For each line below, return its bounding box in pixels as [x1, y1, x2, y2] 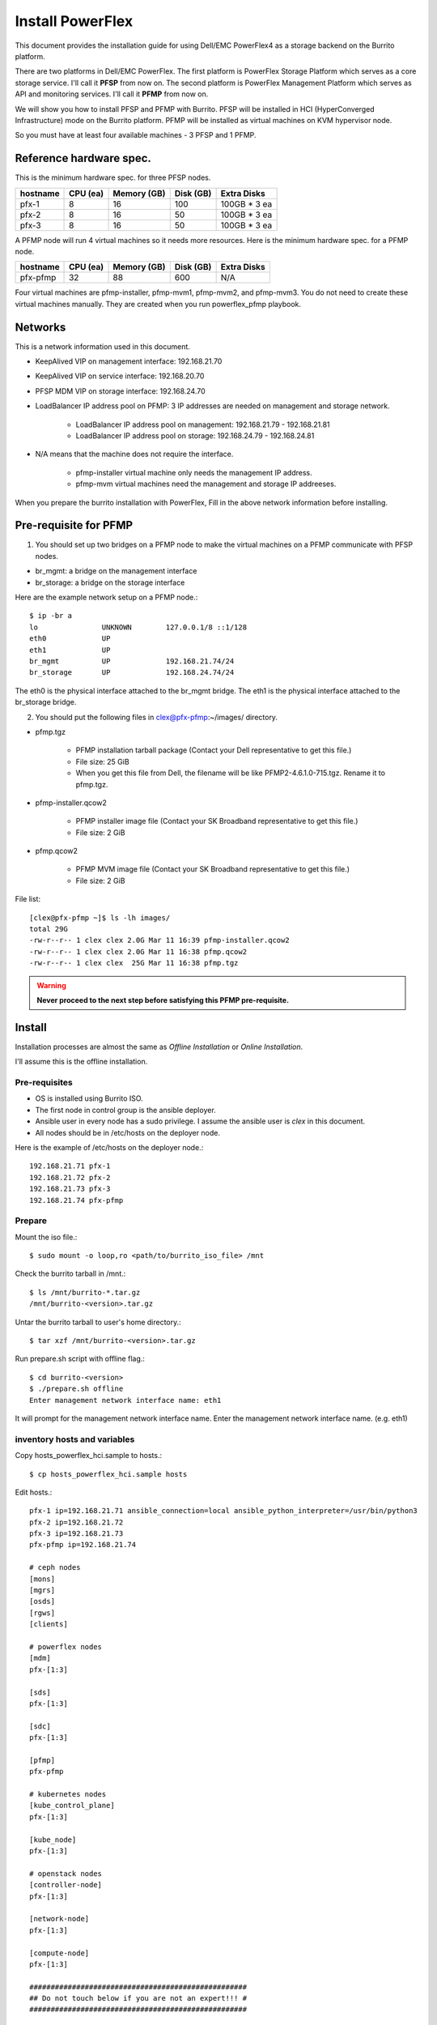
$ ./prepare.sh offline [29, 1384, 124, 1393]
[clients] [29, 1620, 68, 1629]
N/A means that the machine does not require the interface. [35, 450, 234, 459]
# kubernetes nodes [29, 1790, 107, 1799]
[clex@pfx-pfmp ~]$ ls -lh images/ [29, 913, 171, 923]
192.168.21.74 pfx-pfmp [29, 1196, 124, 1204]
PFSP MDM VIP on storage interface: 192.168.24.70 [35, 386, 206, 396]
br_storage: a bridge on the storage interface [35, 578, 185, 587]
